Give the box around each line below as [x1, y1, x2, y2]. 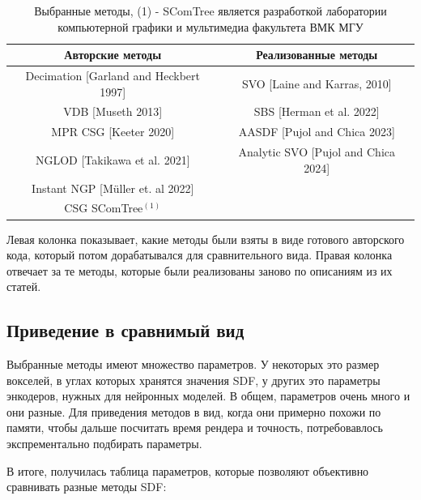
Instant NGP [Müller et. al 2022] [32, 179, 194, 196]
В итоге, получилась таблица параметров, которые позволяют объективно [6, 462, 369, 479]
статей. [6, 278, 41, 295]
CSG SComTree [64, 199, 143, 216]
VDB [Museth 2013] [63, 103, 163, 120]
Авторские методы [64, 46, 162, 63]
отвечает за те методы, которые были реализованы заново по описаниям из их [6, 262, 393, 279]
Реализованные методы [256, 46, 378, 63]
